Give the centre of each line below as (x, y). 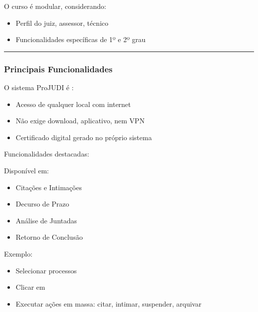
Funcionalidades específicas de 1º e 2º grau (81, 39)
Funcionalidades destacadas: (47, 154)
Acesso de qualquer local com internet (73, 104)
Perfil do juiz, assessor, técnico (62, 23)
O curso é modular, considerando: (55, 6)
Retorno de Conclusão (49, 237)
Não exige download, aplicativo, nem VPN (80, 121)
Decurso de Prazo (42, 204)
